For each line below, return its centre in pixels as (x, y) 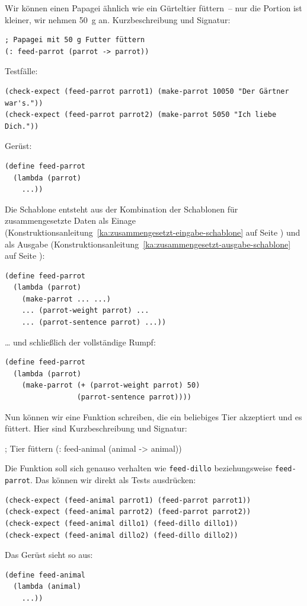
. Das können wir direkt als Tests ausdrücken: (113, 480)
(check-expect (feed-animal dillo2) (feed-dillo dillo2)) (121, 535)
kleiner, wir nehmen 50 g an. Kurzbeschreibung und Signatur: (118, 19)
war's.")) (24, 103)
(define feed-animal (45, 575)
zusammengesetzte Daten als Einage (71, 220)
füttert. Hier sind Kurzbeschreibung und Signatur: (96, 428)
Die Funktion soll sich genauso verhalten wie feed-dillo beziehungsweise (139, 468)
